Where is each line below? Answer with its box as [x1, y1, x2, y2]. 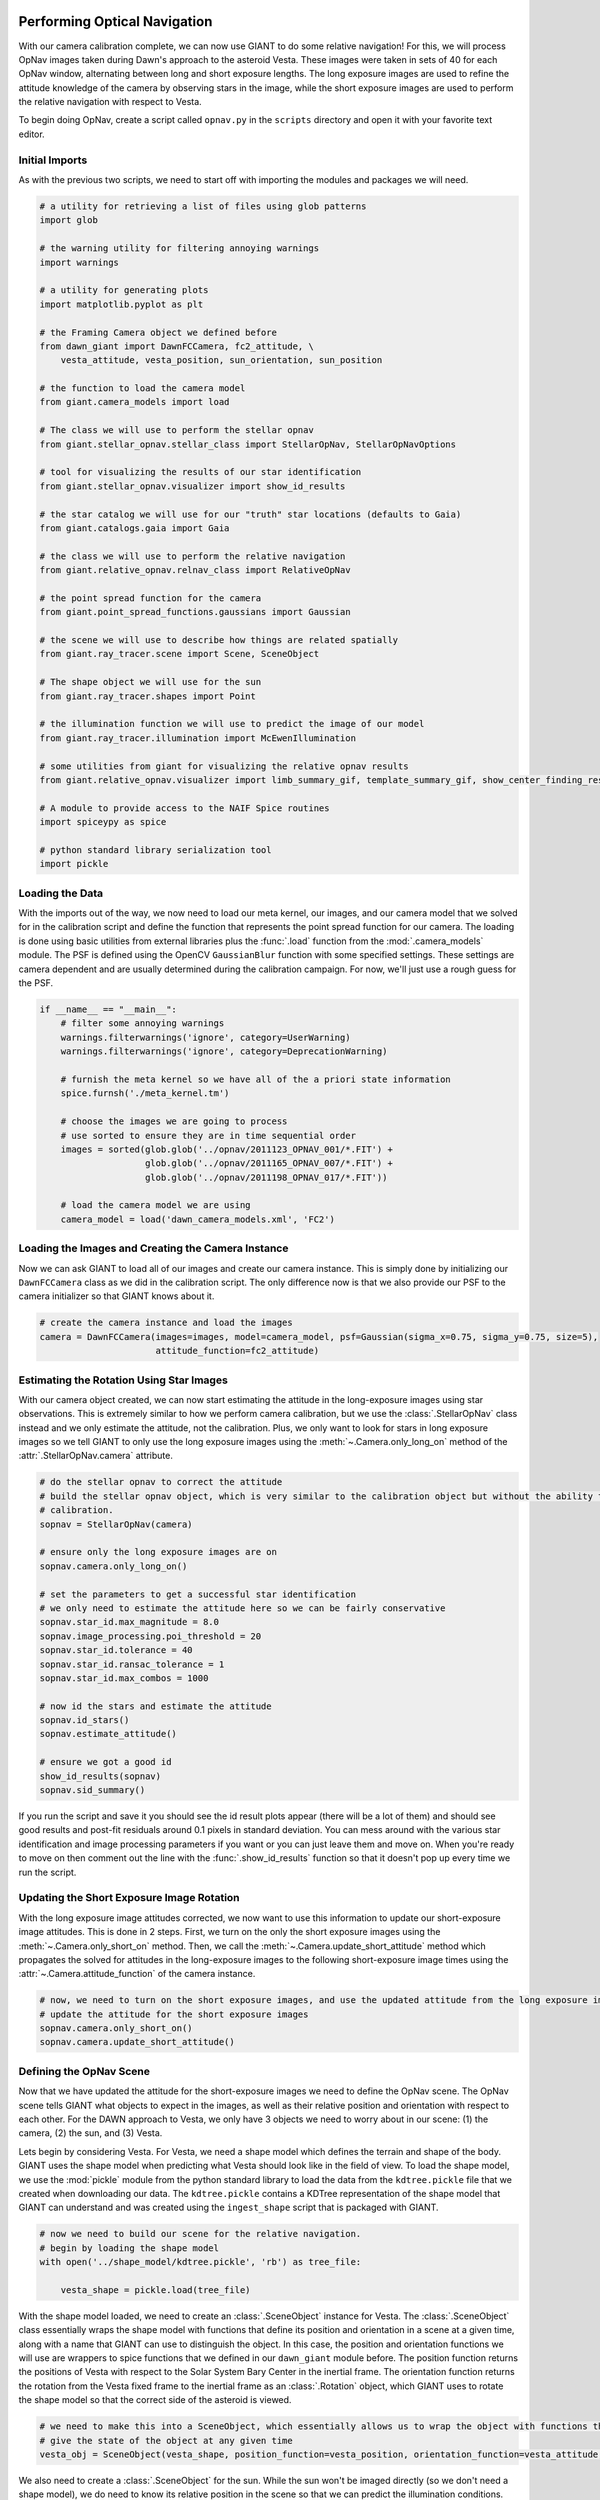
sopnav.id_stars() [39, 1715, 130, 1726]
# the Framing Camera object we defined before [39, 326, 277, 338]
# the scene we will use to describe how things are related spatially [39, 635, 399, 646]
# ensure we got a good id [39, 1756, 172, 1768]
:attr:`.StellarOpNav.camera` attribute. [18, 1450, 174, 1462]
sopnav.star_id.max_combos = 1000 [39, 1672, 209, 1684]
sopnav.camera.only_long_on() [39, 1560, 188, 1572]
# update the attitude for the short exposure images [39, 2008, 309, 2020]
